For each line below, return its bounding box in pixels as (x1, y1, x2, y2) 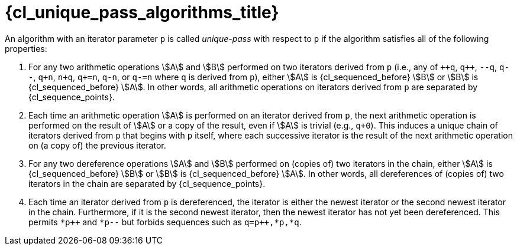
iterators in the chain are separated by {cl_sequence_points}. (28, 178, 266, 189)
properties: (5, 43, 47, 54)
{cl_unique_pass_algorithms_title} (5, 2, 279, 22)
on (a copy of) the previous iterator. (28, 140, 166, 150)
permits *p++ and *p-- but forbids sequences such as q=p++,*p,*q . (28, 216, 302, 227)
